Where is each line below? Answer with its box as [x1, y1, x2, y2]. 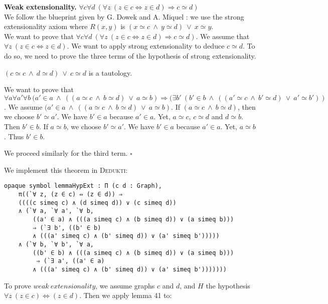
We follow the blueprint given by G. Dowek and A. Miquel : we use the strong [4, 11, 244, 22]
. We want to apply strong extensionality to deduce [67, 41, 225, 51]
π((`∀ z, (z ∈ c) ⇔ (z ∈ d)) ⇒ [18, 190, 123, 198]
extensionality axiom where [4, 21, 88, 32]
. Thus [4, 131, 24, 141]
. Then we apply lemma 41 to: [79, 290, 172, 300]
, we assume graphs [95, 280, 155, 290]
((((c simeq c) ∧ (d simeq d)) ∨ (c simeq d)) [18, 199, 177, 206]
